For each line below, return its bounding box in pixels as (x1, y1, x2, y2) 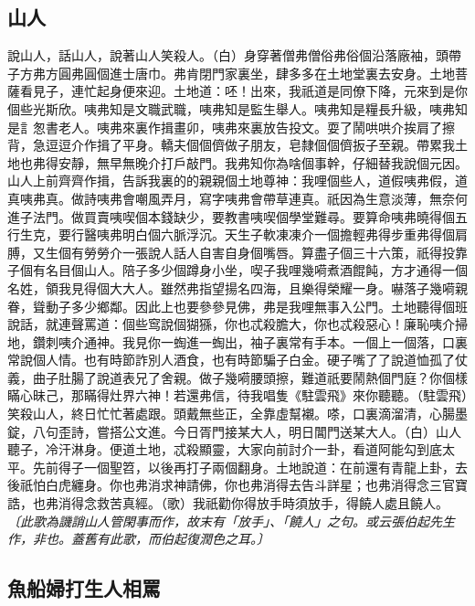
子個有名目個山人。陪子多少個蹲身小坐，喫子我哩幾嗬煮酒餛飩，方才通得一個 (7, 260, 468, 280)
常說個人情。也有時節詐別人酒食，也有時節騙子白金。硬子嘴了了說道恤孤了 (7, 350, 455, 369)
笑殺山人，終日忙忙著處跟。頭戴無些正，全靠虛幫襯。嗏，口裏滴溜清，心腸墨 (7, 404, 468, 423)
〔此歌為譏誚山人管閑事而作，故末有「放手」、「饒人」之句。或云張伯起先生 (7, 511, 455, 530)
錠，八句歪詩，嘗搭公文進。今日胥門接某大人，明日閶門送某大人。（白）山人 (7, 421, 461, 441)
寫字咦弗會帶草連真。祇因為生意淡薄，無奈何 (198, 188, 468, 207)
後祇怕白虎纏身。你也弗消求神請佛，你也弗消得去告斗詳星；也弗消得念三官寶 (7, 475, 468, 494)
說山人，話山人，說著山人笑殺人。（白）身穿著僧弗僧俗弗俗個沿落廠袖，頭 (7, 46, 449, 65)
